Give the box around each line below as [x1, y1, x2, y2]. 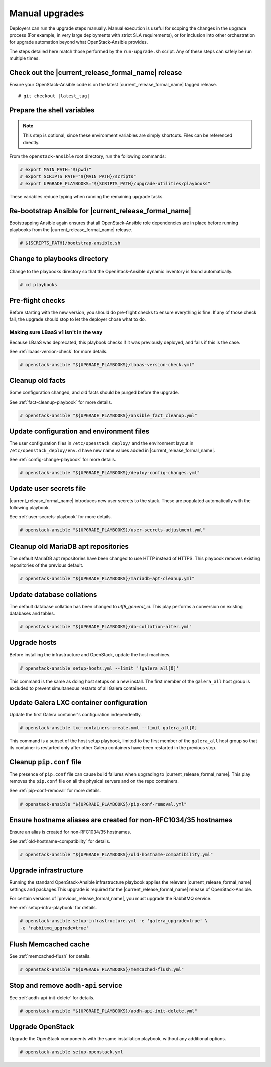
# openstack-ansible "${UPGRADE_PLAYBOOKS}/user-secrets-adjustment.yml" [20, 527, 205, 533]
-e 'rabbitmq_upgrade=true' [20, 925, 89, 931]
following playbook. [9, 504, 50, 510]
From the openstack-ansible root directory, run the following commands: [9, 153, 166, 159]
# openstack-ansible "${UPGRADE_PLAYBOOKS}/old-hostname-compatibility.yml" [20, 851, 213, 857]
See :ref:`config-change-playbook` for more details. [9, 457, 116, 463]
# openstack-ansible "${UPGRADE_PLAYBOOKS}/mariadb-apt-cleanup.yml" [20, 576, 195, 582]
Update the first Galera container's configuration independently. [9, 711, 142, 717]
